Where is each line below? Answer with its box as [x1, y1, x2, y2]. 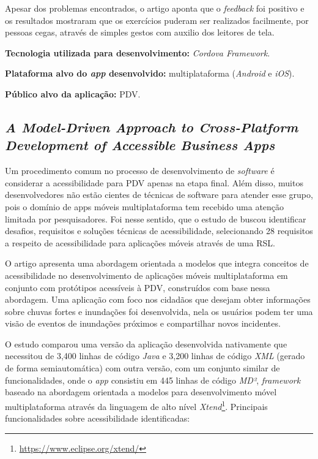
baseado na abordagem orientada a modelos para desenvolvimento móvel [5, 385, 277, 398]
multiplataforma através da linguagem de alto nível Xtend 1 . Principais [5, 398, 268, 412]
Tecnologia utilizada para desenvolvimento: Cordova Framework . [5, 46, 270, 59]
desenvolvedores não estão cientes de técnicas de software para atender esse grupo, [5, 188, 313, 201]
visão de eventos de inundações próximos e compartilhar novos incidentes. [5, 317, 281, 330]
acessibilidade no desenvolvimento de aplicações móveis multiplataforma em [5, 268, 288, 281]
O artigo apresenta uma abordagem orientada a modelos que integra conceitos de [5, 257, 309, 270]
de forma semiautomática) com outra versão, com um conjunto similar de [5, 362, 280, 374]
